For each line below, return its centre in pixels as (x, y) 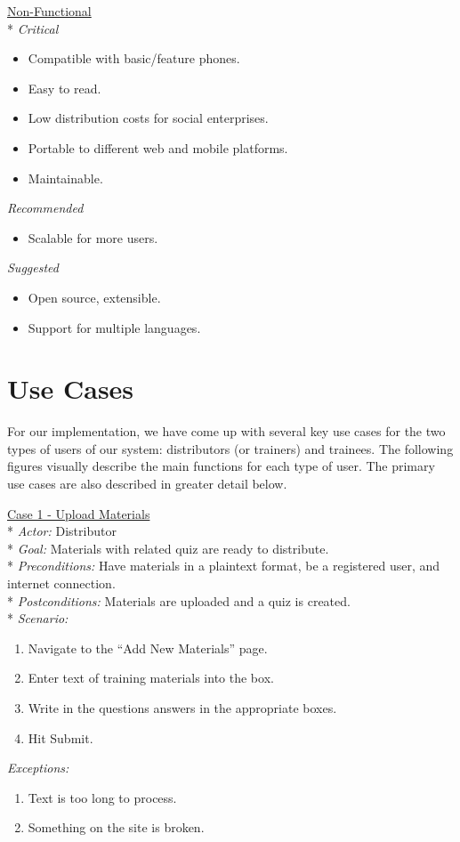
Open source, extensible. (94, 297)
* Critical (33, 28)
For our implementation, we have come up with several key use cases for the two (226, 431)
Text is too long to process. (102, 797)
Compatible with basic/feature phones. (134, 58)
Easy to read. (65, 88)
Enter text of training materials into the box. (151, 678)
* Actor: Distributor (62, 531)
